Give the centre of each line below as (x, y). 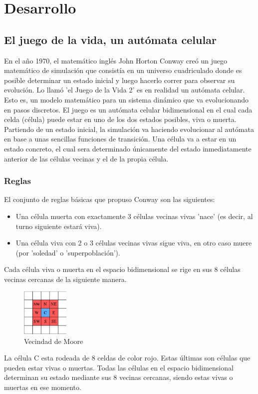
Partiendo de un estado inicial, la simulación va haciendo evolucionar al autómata (129, 129)
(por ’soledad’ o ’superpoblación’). (68, 252)
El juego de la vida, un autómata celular (110, 39)
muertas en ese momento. (43, 387)
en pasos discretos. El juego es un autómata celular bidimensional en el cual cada (128, 109)
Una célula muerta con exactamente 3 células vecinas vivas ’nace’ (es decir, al (134, 216)
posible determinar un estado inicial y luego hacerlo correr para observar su (120, 80)
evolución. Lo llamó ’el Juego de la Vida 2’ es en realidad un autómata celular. (125, 90)
